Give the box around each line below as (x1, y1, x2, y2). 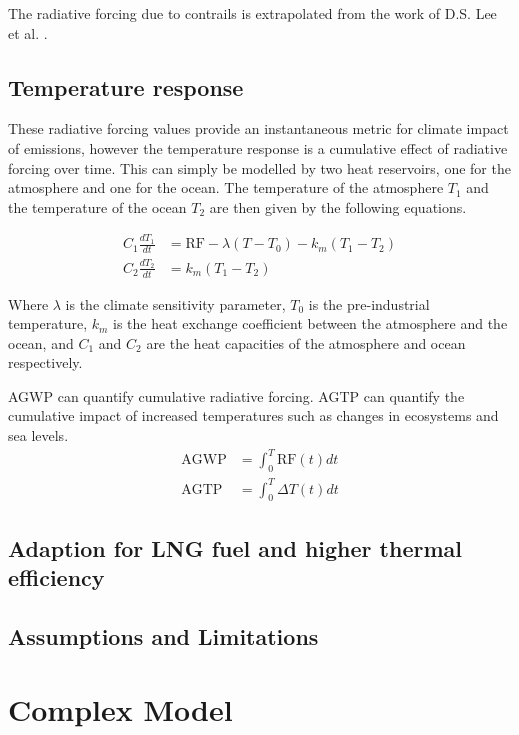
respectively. (8, 352, 83, 373)
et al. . (8, 22, 48, 43)
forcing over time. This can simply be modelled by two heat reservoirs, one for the (8, 157, 511, 178)
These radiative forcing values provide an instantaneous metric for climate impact (8, 118, 509, 139)
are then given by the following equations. (209, 196, 467, 217)
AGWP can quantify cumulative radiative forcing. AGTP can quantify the (8, 385, 465, 406)
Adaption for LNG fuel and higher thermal (8, 532, 462, 563)
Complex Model (8, 689, 233, 730)
